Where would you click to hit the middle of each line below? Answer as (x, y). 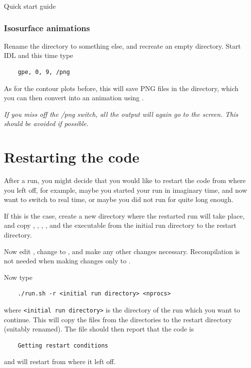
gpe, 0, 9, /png (44, 72)
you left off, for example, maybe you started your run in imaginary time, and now (125, 190)
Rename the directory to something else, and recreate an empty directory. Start (122, 46)
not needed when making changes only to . (67, 261)
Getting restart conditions (63, 345)
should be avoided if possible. (46, 123)
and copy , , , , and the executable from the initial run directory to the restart (120, 225)
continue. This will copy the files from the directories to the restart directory (118, 319)
